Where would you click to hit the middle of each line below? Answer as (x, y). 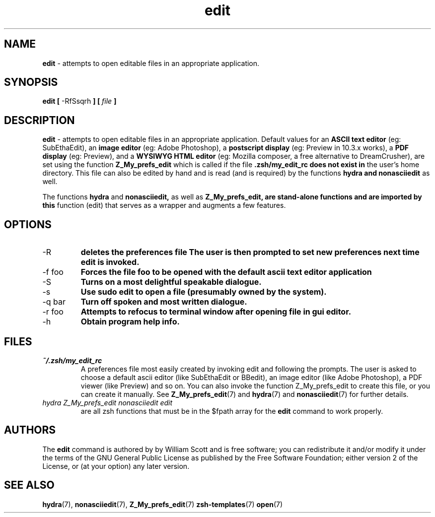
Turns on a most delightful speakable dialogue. (171, 282)
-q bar (54, 302)
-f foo (53, 272)
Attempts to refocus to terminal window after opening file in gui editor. (216, 312)
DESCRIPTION (39, 120)
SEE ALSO (29, 485)
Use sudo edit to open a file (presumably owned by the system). (204, 292)
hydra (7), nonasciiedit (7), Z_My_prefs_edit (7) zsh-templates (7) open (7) (163, 504)
